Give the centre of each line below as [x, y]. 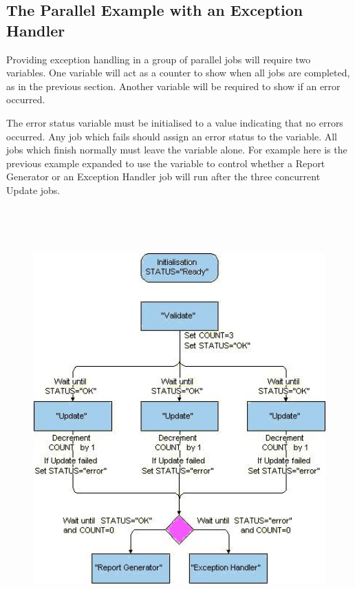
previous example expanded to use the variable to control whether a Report [166, 163]
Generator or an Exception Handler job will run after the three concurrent [163, 176]
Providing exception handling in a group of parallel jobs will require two [159, 59]
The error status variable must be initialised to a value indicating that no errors [175, 122]
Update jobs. [33, 190]
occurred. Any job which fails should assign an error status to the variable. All [172, 136]
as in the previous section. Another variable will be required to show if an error [173, 86]
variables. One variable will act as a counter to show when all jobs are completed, [178, 73]
